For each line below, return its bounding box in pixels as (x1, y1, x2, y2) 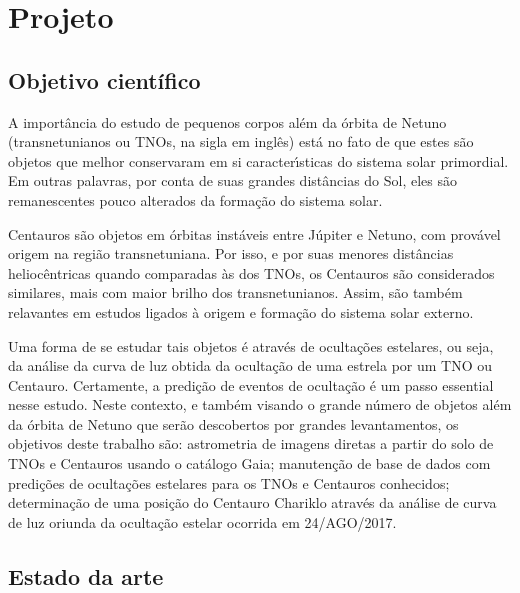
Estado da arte (8, 560, 164, 591)
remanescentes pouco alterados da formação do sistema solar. (8, 189, 383, 210)
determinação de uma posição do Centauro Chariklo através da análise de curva (8, 492, 497, 513)
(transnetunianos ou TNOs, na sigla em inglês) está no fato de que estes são (8, 131, 474, 152)
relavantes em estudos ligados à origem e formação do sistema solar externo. (8, 301, 474, 322)
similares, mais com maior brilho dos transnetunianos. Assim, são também (8, 282, 463, 303)
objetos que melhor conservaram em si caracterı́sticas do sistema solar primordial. (8, 150, 509, 171)
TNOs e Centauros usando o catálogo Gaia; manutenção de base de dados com (8, 453, 491, 474)
